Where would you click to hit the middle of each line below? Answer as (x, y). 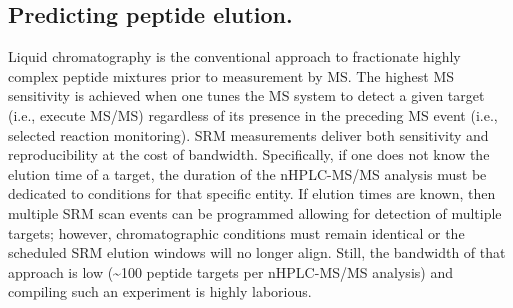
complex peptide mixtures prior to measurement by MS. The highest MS (231, 75)
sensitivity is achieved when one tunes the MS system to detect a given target (246, 95)
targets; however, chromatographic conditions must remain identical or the (236, 232)
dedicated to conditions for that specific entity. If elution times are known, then (252, 193)
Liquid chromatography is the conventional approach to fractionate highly (234, 56)
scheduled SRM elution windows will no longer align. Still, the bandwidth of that (257, 252)
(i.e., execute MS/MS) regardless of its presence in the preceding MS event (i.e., (253, 114)
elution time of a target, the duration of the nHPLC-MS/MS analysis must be (247, 173)
